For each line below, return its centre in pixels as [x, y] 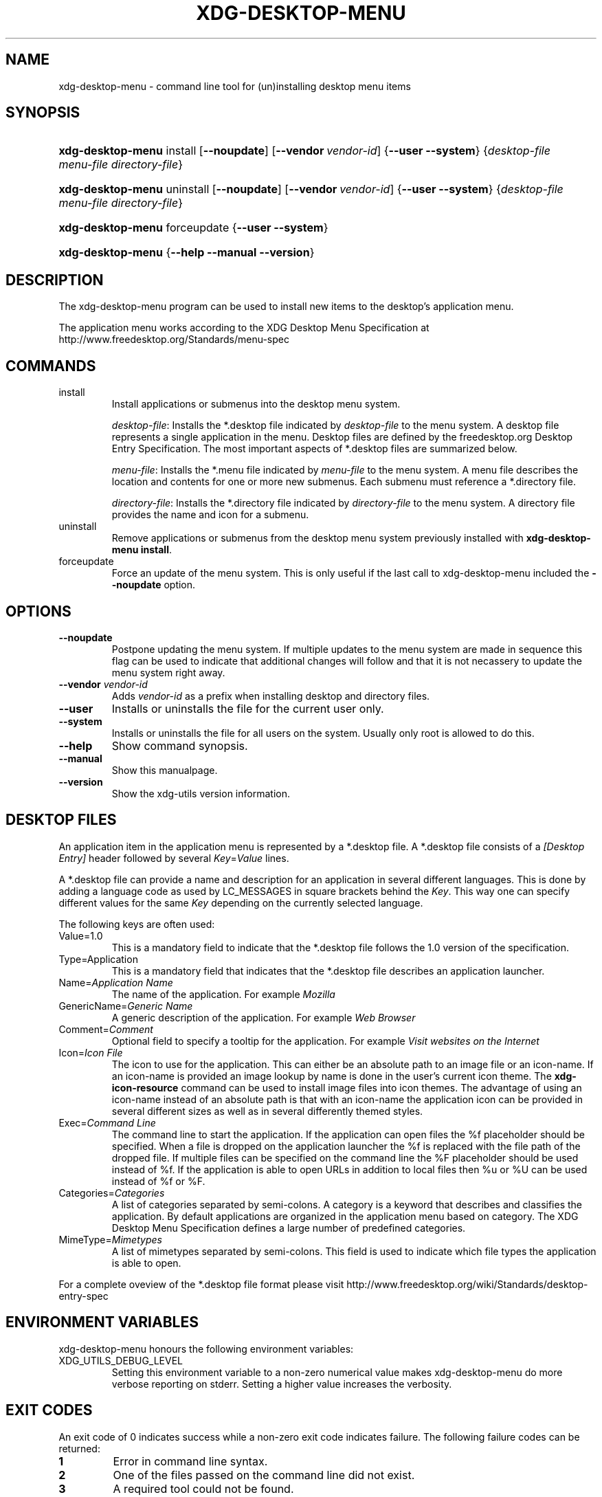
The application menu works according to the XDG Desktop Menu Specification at [244, 328]
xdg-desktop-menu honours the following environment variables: [206, 1349]
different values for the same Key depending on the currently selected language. [241, 902]
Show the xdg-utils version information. [201, 793]
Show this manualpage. [165, 770]
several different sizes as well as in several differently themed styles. [267, 1111]
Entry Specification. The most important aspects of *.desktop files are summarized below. [314, 449]
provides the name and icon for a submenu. [210, 515]
